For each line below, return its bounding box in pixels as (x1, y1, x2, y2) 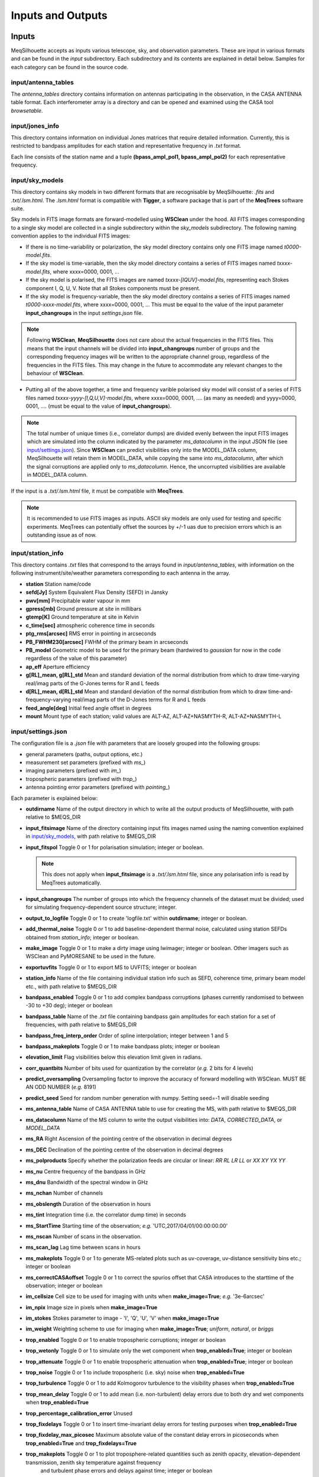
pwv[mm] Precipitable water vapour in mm (25, 597, 131, 604)
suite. (11, 205, 25, 212)
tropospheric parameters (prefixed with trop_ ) (25, 775, 137, 782)
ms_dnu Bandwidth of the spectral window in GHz (25, 1179, 148, 1186)
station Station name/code (25, 580, 92, 587)
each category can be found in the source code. (11, 63, 129, 70)
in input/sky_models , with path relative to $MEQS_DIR (25, 833, 156, 840)
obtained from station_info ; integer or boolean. (25, 933, 139, 941)
